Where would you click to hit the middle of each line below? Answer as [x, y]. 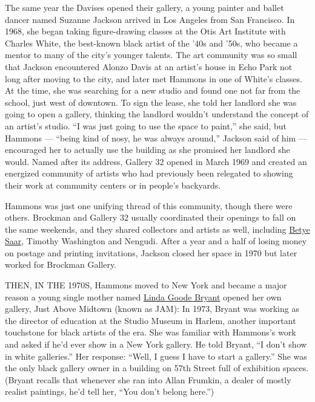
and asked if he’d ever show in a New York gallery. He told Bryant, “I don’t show [156, 344]
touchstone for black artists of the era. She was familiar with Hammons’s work [151, 332]
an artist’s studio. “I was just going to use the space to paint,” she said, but [146, 125]
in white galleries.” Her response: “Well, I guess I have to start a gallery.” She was [156, 356]
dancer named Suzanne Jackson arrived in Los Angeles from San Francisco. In [150, 19]
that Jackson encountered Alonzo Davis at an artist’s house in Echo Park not [149, 66]
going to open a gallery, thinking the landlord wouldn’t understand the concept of [157, 114]
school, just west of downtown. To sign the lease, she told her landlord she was [151, 102]
